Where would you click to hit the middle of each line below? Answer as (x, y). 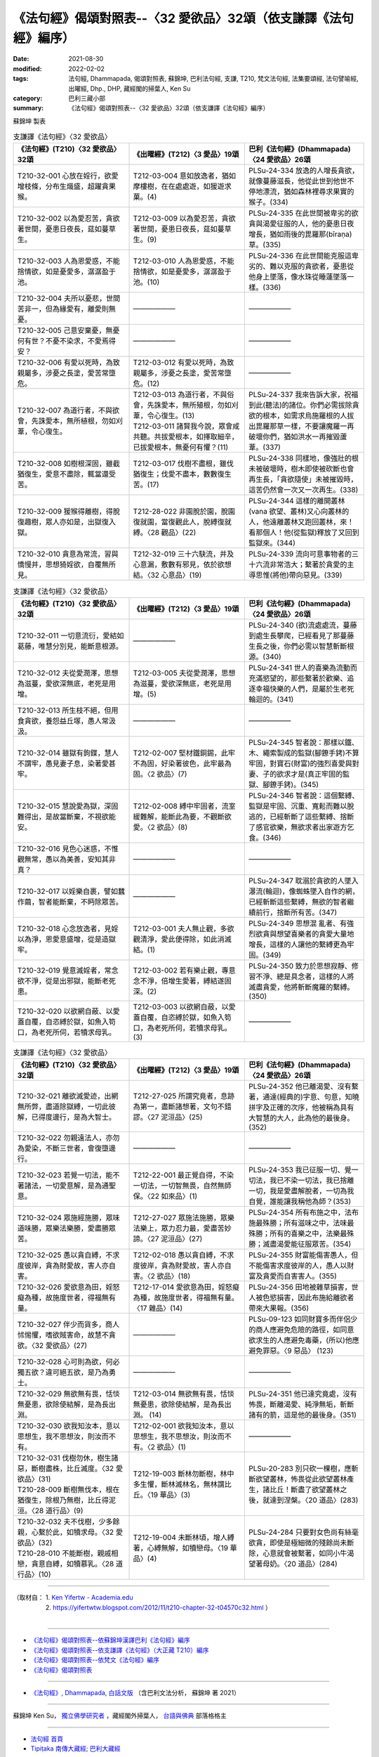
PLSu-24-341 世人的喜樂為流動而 (303, 668)
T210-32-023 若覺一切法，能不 (68, 1175)
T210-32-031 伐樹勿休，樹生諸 (68, 1458)
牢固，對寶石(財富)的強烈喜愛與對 (304, 763)
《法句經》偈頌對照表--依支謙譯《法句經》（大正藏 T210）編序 (120, 1650)
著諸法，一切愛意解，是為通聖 (66, 1186)
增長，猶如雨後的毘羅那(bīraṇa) (300, 234)
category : (28, 98)
